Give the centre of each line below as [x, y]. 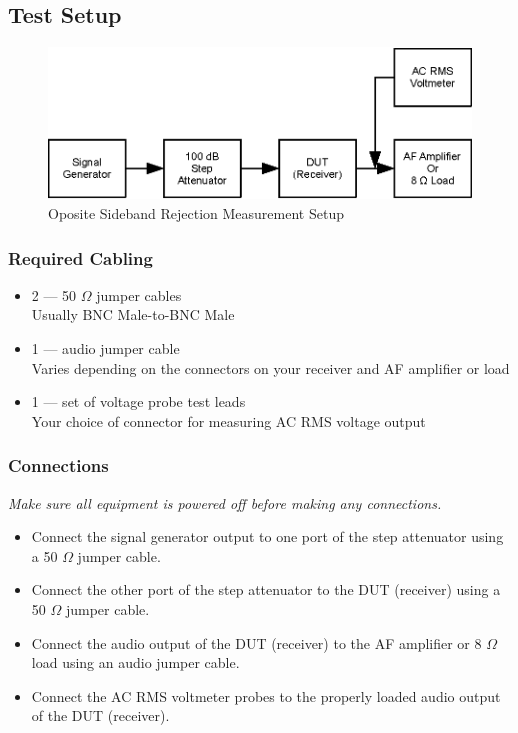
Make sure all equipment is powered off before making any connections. [225, 502]
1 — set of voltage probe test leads [138, 401]
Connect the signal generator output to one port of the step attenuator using [267, 536]
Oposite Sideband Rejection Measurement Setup [196, 213]
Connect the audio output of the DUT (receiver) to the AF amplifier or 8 [256, 642]
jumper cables [139, 294]
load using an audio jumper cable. [135, 662]
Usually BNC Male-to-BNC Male [133, 314]
